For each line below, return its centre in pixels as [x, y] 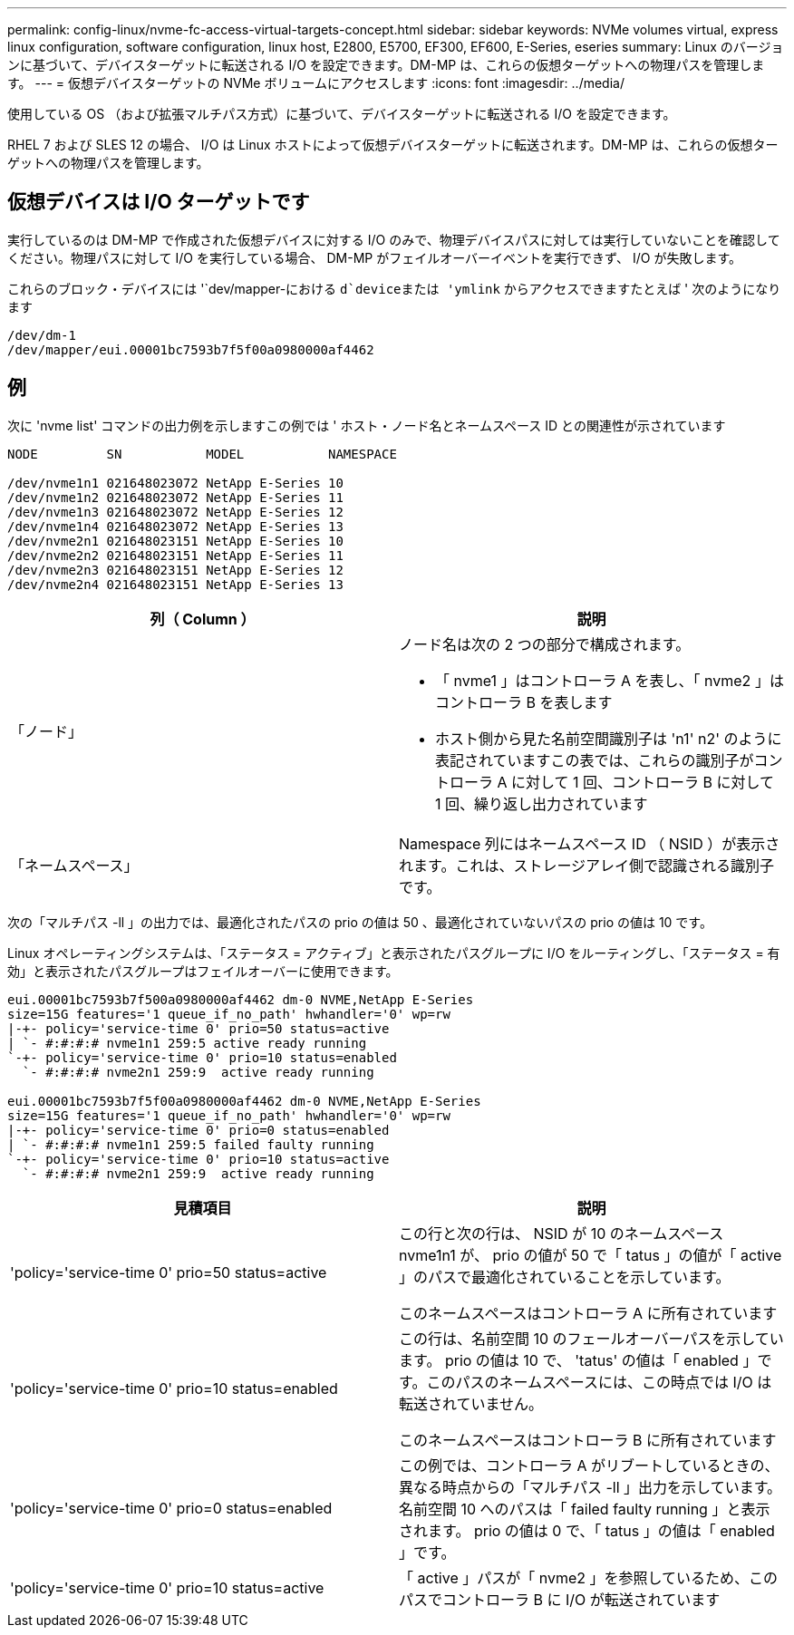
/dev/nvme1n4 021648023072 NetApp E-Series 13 [175, 526]
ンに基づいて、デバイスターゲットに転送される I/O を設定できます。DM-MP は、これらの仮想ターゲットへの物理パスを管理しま [386, 65]
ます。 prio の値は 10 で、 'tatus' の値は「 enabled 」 [578, 1360]
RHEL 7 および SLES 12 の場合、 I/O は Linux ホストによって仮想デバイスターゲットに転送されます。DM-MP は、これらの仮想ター [393, 145]
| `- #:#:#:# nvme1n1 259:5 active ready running [187, 1043]
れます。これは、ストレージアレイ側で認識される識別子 [587, 865]
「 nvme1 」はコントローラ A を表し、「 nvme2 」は [610, 680]
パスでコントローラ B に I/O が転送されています [560, 1599]
